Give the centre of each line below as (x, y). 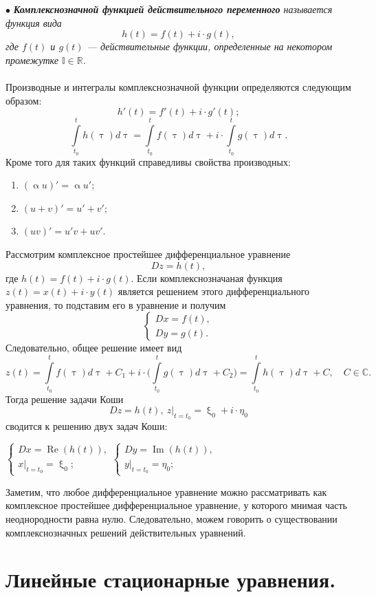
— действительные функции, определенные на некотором (210, 46)
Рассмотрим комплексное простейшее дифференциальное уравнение (148, 254)
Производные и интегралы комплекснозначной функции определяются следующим (178, 86)
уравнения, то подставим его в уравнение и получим (116, 304)
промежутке (32, 59)
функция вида (34, 22)
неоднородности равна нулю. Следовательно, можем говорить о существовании (172, 518)
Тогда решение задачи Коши (65, 399)
